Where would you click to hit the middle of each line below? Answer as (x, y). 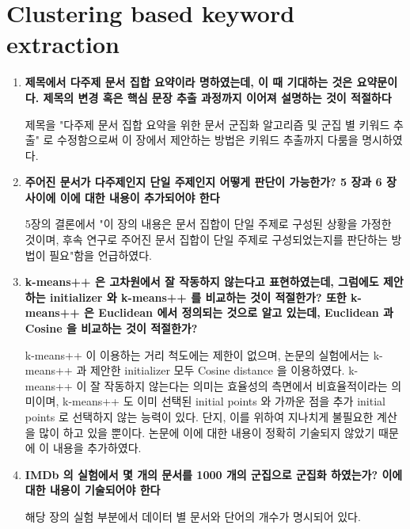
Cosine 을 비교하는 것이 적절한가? (111, 328)
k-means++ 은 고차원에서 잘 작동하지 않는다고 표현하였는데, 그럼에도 (202, 282)
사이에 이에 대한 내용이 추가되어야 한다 (122, 197)
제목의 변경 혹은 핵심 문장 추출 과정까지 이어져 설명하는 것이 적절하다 (217, 97)
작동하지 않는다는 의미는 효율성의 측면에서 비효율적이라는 (246, 385)
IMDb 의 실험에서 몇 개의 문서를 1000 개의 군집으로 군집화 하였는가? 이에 (214, 474)
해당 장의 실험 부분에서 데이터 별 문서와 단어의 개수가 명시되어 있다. (193, 516)
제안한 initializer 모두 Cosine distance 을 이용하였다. (217, 370)
